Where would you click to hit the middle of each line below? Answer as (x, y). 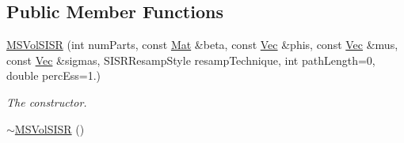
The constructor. (47, 102)
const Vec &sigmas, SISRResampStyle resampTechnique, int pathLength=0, (191, 60)
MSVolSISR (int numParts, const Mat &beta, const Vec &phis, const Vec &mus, (202, 45)
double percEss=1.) (54, 75)
